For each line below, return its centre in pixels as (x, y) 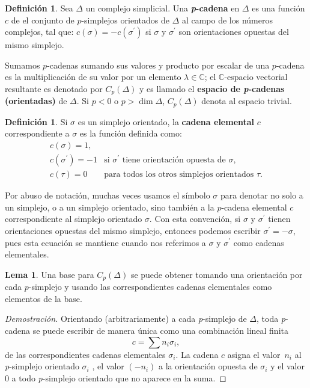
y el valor (287, 366)
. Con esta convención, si (195, 219)
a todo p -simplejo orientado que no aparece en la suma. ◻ (119, 377)
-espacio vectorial (256, 77)
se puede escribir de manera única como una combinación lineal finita (160, 330)
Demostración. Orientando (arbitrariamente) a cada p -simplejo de (126, 319)
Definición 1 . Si (36, 121)
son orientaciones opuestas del (234, 32)
